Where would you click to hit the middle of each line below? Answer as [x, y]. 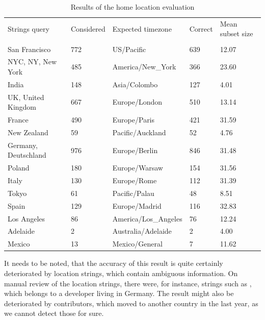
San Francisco [29, 49]
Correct [201, 28]
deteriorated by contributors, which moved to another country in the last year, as [131, 303]
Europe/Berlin [135, 150]
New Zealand [28, 132]
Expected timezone [142, 28]
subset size [236, 33]
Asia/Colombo [135, 84]
